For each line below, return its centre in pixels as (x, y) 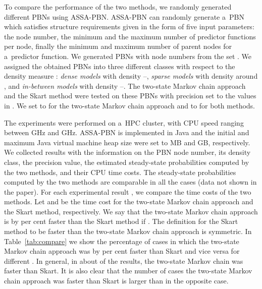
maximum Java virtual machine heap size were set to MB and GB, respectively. (127, 142)
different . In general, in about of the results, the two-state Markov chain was (124, 261)
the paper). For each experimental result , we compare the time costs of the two (128, 191)
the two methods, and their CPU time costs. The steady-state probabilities (120, 172)
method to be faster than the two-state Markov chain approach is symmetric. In (128, 231)
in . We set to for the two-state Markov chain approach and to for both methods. (129, 105)
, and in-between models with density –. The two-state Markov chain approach (125, 85)
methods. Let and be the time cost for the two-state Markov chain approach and (129, 201)
